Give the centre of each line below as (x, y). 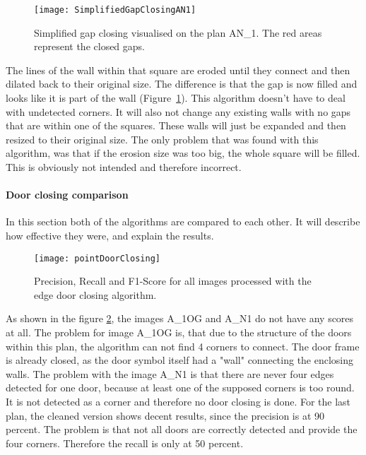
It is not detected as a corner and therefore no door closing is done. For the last (178, 401)
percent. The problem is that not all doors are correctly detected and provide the (182, 429)
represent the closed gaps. (90, 46)
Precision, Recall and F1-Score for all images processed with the (173, 281)
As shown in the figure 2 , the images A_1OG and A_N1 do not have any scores (180, 318)
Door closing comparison (67, 195)
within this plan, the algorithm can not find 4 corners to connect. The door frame (183, 346)
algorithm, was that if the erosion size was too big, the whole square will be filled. (183, 153)
